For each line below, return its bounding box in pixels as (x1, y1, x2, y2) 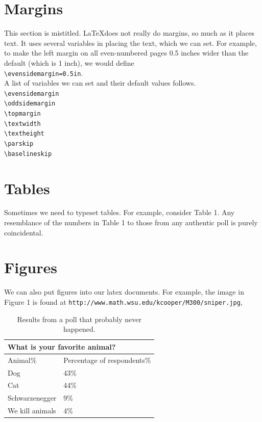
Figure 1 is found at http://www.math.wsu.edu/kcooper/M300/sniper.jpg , (4, 296, 243, 307)
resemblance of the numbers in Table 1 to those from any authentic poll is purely (4, 217, 258, 228)
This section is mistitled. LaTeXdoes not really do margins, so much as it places (4, 28, 255, 38)
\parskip (4, 140, 34, 148)
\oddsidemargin (4, 100, 56, 108)
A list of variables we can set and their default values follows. (4, 77, 196, 88)
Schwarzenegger (8, 392, 57, 403)
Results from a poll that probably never (17, 313, 142, 324)
